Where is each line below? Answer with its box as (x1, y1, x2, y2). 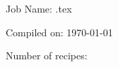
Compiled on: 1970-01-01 (6, 24, 113, 39)
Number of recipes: (6, 48, 88, 63)
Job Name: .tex (6, 1, 72, 15)
